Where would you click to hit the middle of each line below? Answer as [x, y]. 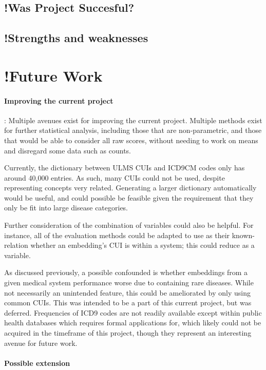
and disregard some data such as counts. [68, 150]
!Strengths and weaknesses [76, 38]
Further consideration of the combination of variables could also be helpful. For [129, 225]
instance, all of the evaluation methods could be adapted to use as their [117, 235]
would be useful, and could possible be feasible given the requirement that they [129, 197]
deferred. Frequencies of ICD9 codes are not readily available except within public [133, 312]
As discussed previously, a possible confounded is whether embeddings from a [126, 272]
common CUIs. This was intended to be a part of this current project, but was [128, 303]
